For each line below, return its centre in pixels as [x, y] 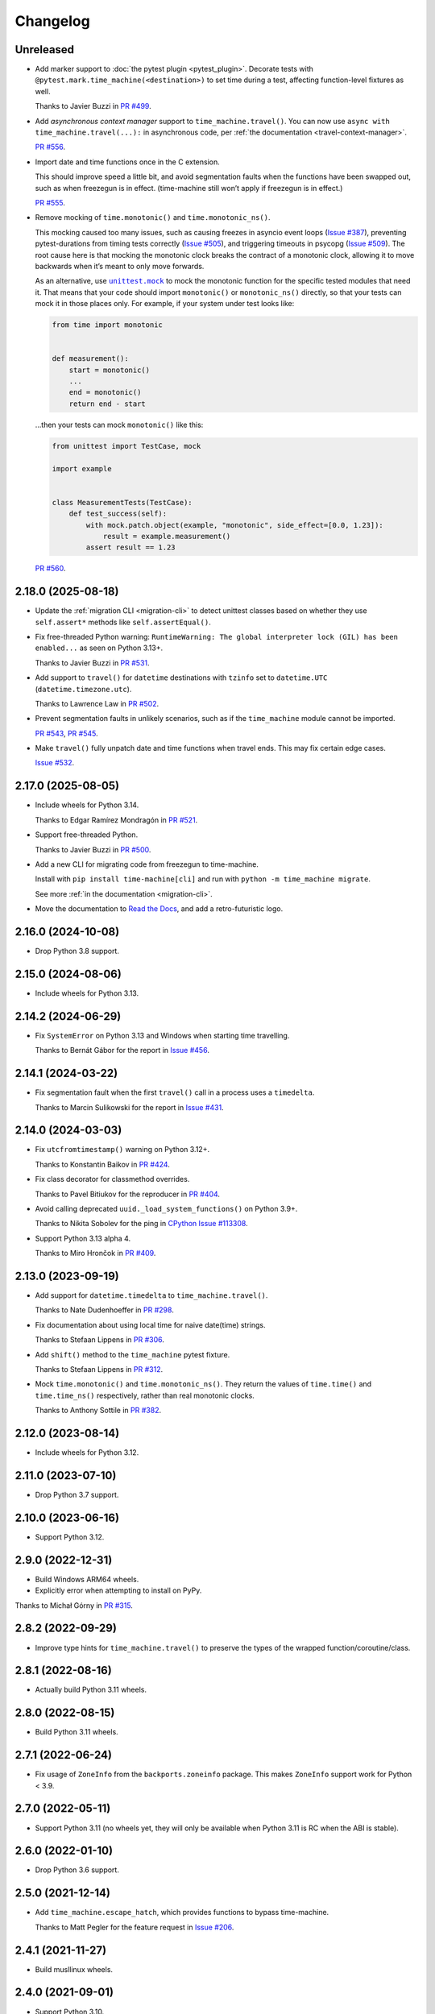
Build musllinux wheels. [74, 1969]
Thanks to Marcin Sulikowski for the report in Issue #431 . [130, 1107]
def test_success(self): [118, 514]
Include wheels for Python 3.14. [87, 805]
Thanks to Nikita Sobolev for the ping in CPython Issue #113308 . [142, 1224]
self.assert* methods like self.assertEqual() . [123, 622]
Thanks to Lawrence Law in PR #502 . [97, 703]
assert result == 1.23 [131, 547]
